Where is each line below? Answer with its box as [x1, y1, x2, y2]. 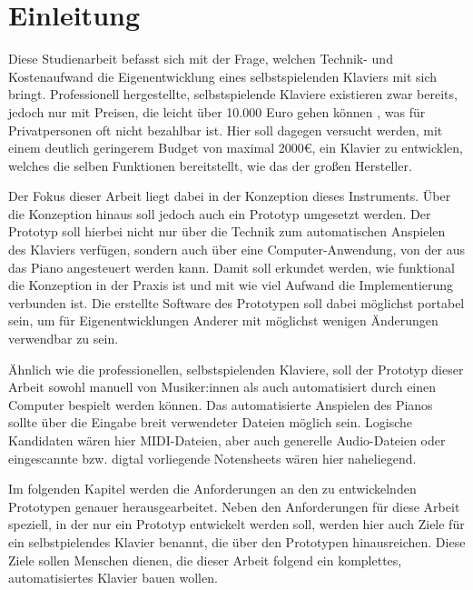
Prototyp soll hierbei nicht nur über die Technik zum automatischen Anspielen [8, 222, 446, 241]
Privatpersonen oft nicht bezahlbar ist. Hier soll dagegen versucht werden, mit [8, 120, 443, 139]
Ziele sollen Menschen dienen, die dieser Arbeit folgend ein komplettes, [8, 550, 402, 569]
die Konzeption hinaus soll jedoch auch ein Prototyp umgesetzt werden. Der [8, 204, 431, 223]
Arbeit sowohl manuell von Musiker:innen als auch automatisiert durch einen [8, 377, 437, 396]
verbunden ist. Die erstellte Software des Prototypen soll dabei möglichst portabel [8, 293, 465, 312]
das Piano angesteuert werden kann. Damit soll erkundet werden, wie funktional [8, 257, 455, 276]
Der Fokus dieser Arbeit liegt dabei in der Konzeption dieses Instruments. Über [8, 186, 451, 205]
